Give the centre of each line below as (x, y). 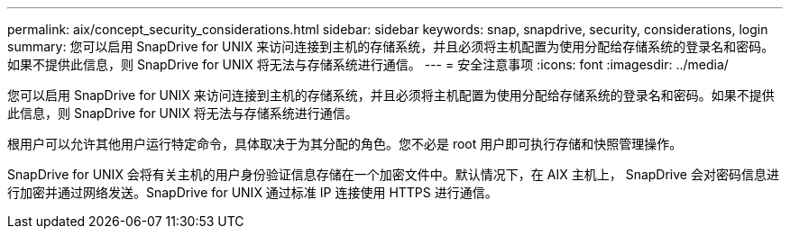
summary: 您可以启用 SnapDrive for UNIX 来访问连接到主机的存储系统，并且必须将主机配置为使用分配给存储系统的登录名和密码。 (391, 46)
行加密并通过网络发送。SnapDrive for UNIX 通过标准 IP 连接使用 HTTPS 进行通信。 (253, 192)
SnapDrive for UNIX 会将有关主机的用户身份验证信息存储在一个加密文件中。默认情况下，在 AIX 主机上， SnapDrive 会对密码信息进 (393, 174)
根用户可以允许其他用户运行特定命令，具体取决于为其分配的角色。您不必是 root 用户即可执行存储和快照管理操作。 (345, 144)
